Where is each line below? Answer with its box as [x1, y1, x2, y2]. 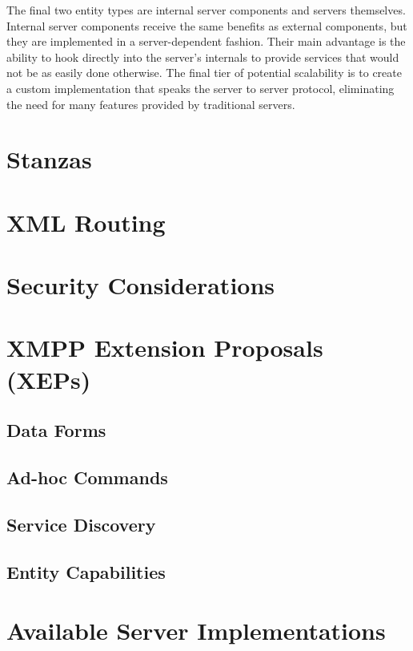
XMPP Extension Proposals [6, 331, 323, 364]
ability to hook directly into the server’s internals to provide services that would [6, 48, 399, 65]
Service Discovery [6, 511, 156, 536]
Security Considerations [6, 269, 275, 301]
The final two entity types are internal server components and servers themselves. [6, 2, 406, 18]
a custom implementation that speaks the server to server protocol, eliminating [6, 79, 395, 96]
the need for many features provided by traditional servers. [6, 95, 295, 112]
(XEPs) [6, 362, 91, 395]
